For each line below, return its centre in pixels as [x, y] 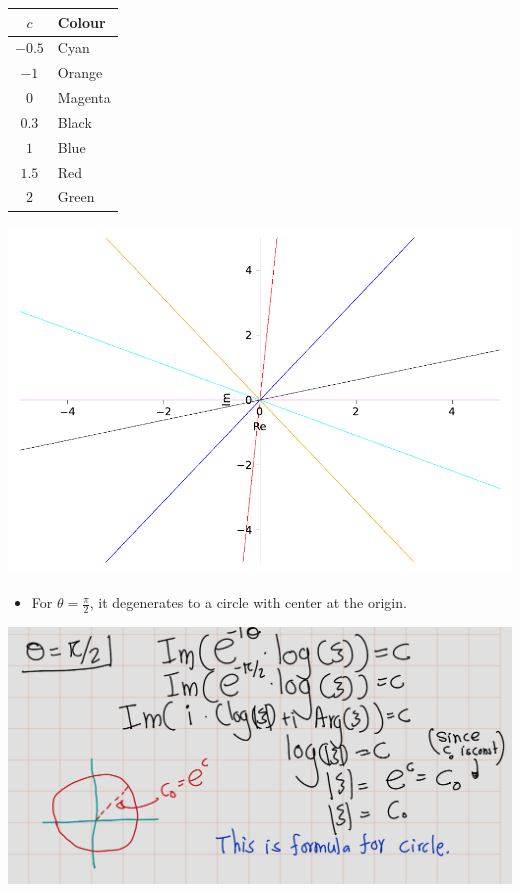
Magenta [84, 97]
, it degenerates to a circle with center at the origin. [248, 602]
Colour [81, 21]
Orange [80, 72]
